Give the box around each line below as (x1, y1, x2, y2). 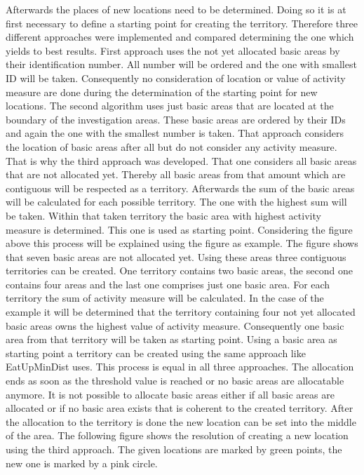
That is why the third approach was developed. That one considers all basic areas (6, 153, 357, 168)
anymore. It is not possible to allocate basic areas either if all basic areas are (6, 387, 335, 401)
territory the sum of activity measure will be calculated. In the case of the (6, 290, 324, 305)
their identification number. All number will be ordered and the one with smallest (6, 57, 357, 72)
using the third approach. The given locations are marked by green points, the (6, 442, 342, 456)
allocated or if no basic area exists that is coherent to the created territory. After (6, 401, 353, 415)
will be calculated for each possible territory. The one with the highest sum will (6, 194, 347, 209)
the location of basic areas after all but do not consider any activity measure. (6, 139, 337, 154)
